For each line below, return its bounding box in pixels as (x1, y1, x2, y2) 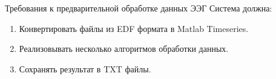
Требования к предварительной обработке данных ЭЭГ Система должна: (5, 2, 272, 14)
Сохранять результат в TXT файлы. (19, 62, 151, 75)
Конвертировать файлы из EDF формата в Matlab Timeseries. (19, 22, 249, 34)
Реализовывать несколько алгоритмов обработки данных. (19, 42, 229, 55)
